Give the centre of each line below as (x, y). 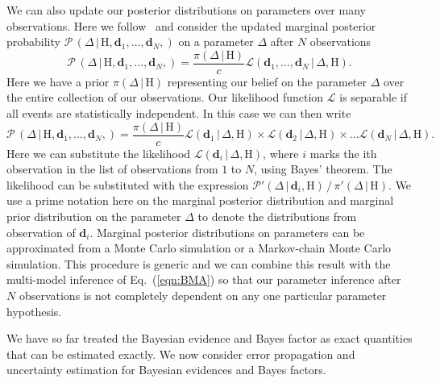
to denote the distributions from (277, 216)
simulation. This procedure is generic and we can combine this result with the (199, 263)
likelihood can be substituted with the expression (128, 184)
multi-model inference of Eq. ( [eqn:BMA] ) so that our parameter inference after (204, 279)
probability (33, 42)
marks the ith (343, 153)
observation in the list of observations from (112, 169)
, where (281, 153)
